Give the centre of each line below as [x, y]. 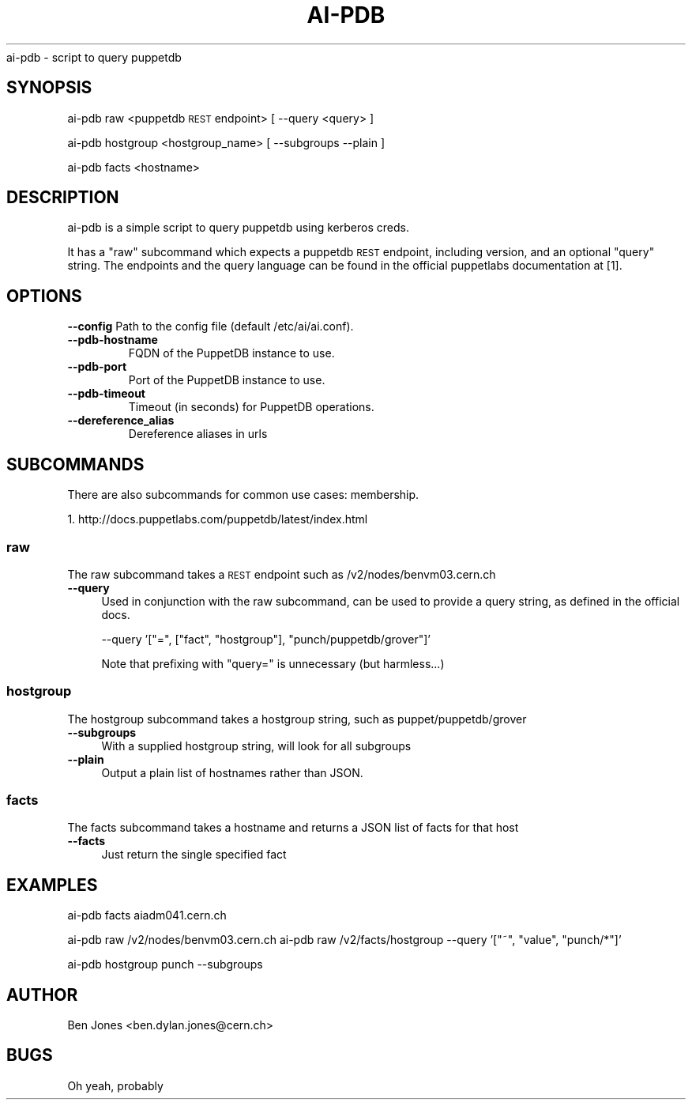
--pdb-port [97, 367]
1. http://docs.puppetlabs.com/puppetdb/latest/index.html [218, 519]
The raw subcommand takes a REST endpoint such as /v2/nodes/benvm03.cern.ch [282, 574]
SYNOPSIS [49, 88]
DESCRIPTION [63, 198]
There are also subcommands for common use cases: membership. [243, 495]
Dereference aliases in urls [198, 434]
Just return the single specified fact [194, 855]
